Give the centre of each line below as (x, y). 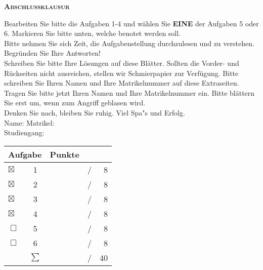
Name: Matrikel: (29, 122)
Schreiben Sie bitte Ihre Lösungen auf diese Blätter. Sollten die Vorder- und (122, 63)
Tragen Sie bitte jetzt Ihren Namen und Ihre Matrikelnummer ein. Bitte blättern (129, 92)
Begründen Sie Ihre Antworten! (52, 53)
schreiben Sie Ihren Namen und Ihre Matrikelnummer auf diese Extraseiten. (122, 83)
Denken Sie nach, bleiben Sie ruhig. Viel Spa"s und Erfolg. (95, 112)
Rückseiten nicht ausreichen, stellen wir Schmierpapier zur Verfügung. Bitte (121, 73)
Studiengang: (24, 132)
